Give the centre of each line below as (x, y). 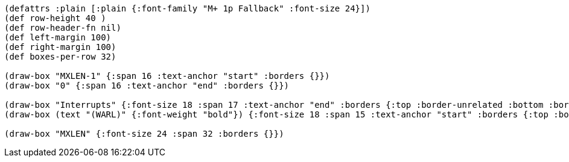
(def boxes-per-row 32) (60, 57)
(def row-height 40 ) (55, 18)
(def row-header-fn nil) (63, 28)
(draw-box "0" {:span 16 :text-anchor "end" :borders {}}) (147, 86)
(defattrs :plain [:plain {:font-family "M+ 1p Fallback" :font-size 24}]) (187, 8)
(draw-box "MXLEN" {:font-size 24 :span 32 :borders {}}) (144, 134)
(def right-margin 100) (60, 47)
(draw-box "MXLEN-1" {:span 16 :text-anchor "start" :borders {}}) (167, 76)
